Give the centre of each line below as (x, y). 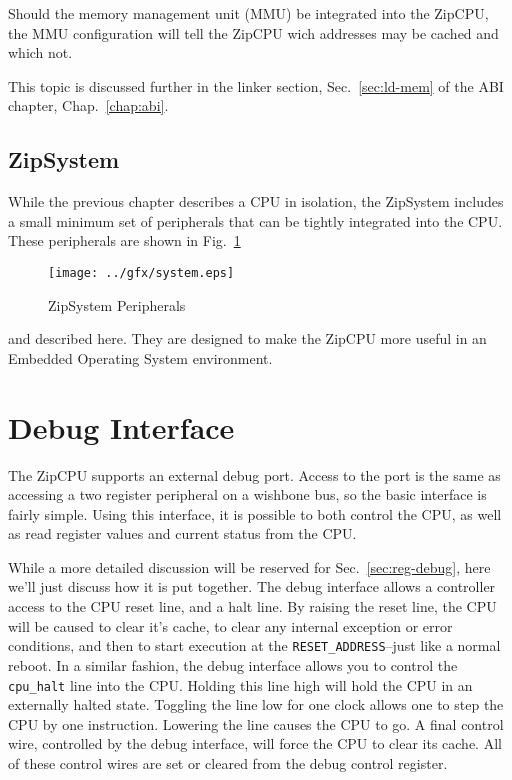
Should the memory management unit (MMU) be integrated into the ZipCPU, (248, 13)
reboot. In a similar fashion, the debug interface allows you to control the (233, 664)
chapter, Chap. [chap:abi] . (88, 105)
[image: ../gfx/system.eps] (141, 272)
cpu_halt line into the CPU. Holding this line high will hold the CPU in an (240, 684)
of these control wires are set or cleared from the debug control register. (228, 762)
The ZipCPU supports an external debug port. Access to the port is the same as (254, 474)
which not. (40, 52)
